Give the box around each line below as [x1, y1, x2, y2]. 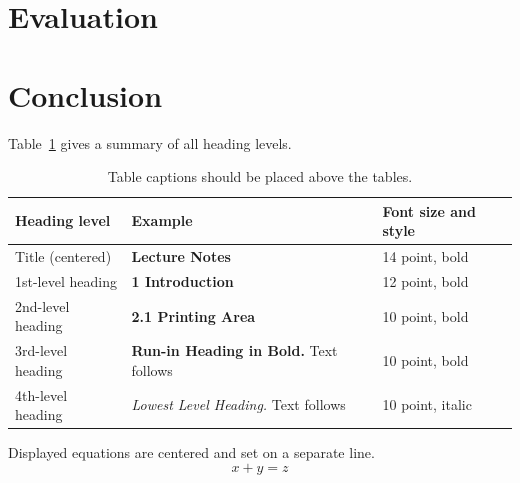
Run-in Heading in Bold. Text [131, 340, 338, 361]
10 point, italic [382, 394, 472, 415]
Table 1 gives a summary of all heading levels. [8, 132, 292, 153]
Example [131, 210, 193, 231]
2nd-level [15, 295, 70, 316]
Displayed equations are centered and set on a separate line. [8, 442, 375, 463]
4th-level [15, 384, 68, 405]
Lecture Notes [131, 246, 231, 267]
